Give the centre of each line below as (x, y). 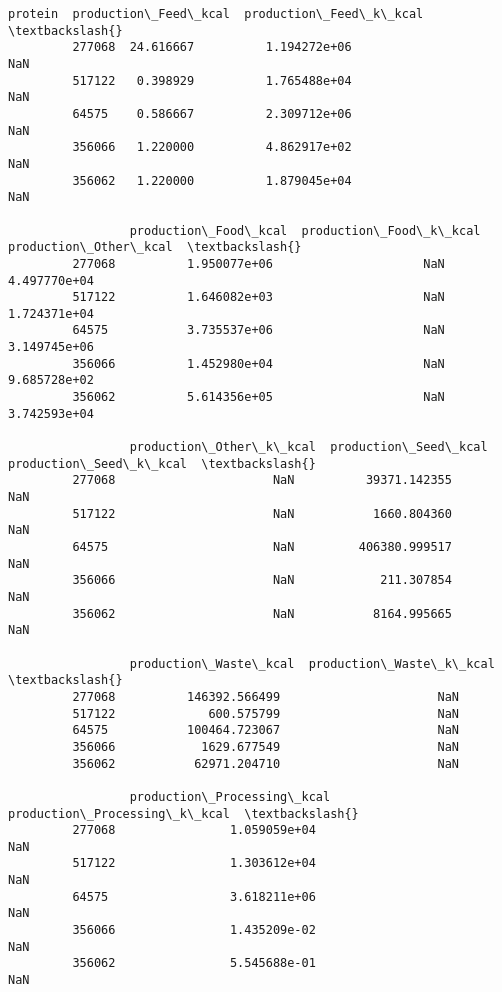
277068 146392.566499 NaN (266, 696)
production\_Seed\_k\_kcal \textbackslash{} (162, 463)
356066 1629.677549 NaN (266, 746)
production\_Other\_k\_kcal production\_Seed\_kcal (308, 447)
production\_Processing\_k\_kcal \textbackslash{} (183, 813)
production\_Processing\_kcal (230, 796)
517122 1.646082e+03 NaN (258, 297)
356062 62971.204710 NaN (266, 763)
